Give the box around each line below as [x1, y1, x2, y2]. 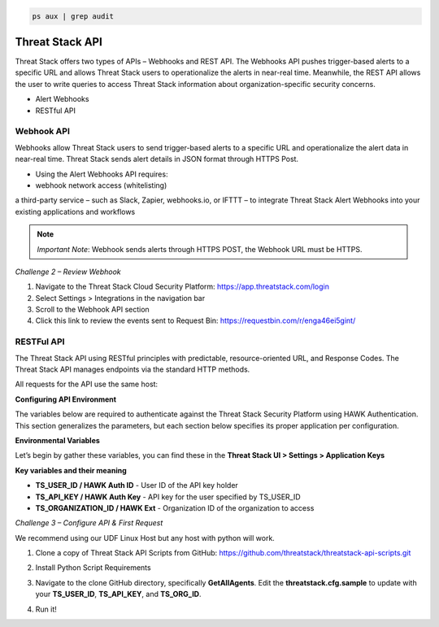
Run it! [35, 604, 57, 614]
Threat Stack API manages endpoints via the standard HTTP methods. [15, 364, 250, 374]
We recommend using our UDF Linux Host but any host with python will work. [15, 533, 276, 542]
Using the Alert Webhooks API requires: [35, 169, 168, 179]
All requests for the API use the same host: [15, 379, 159, 390]
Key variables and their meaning [15, 465, 127, 475]
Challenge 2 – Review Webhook [15, 267, 121, 276]
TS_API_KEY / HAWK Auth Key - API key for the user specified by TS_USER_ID [35, 492, 301, 502]
